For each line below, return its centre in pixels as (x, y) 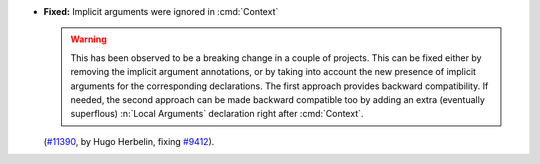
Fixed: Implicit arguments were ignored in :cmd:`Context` (161, 11)
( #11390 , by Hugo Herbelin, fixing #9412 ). (129, 141)
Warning (88, 39)
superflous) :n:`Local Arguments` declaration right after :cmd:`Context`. (217, 114)
